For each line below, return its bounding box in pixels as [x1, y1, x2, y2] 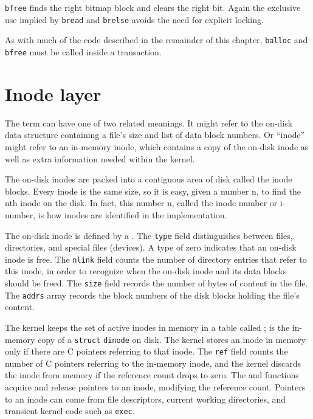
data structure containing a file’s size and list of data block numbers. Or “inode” [5, 128, 305, 141]
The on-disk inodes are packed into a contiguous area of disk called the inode [5, 173, 292, 185]
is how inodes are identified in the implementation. [38, 208, 227, 221]
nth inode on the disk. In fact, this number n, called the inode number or [5, 196, 278, 209]
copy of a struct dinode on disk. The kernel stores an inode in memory [38, 333, 306, 345]
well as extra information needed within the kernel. [5, 152, 195, 165]
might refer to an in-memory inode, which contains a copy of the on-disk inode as [5, 140, 309, 153]
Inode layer [5, 81, 101, 106]
